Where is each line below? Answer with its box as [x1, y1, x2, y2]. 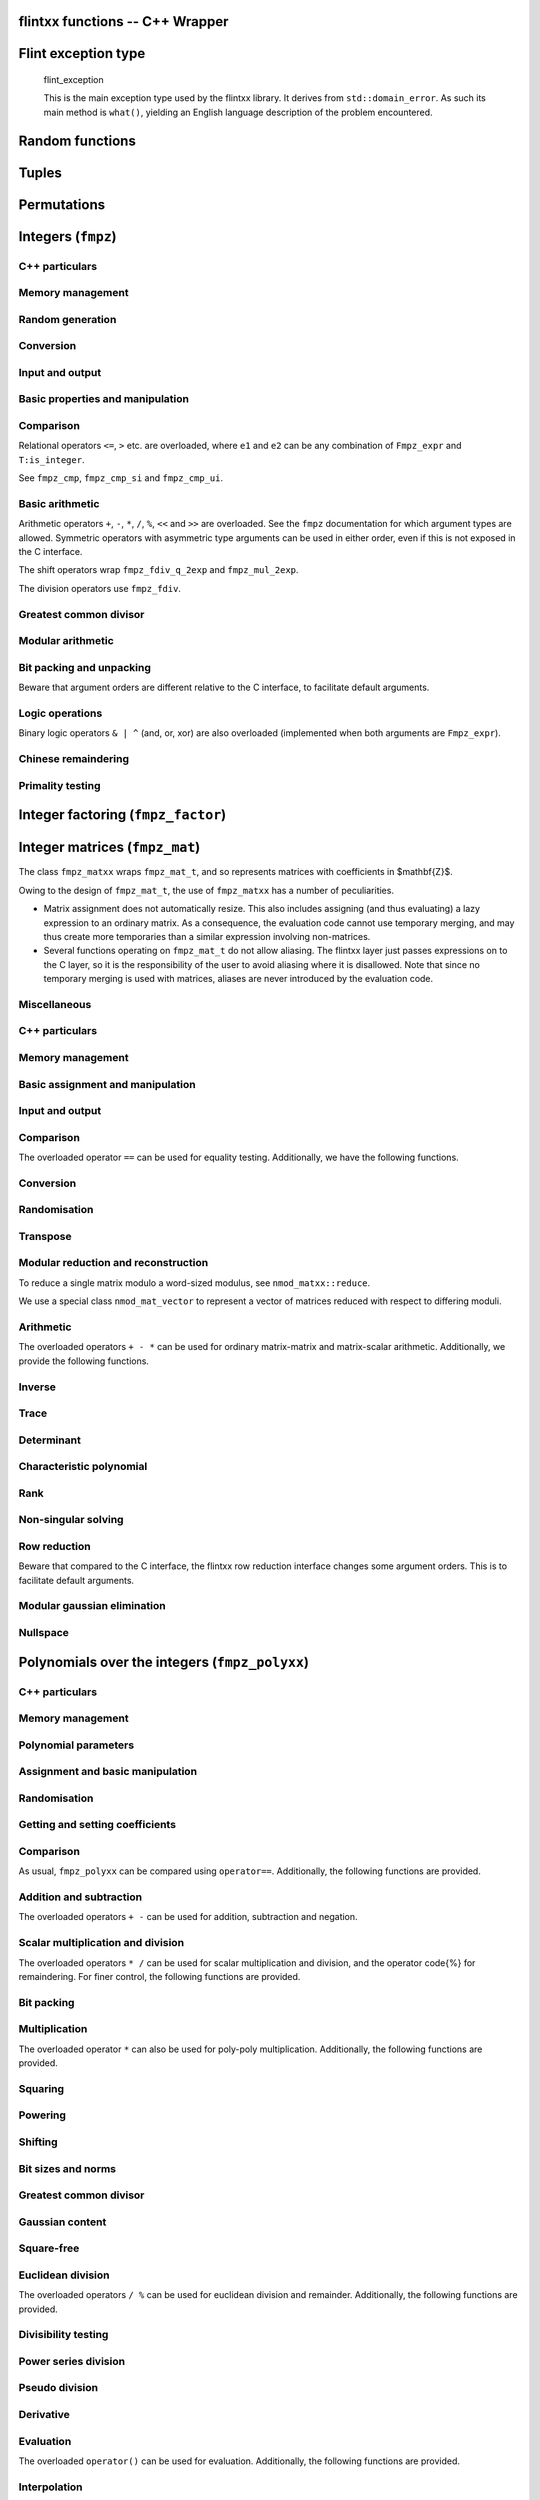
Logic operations [18, 706, 103, 720]
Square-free [18, 2241, 80, 2255]
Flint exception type [18, 45, 146, 62]
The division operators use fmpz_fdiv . [18, 582, 182, 594]
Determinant [18, 1433, 82, 1447]
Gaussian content [18, 2215, 107, 2229]
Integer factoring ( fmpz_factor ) [18, 806, 227, 824]
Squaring [18, 2081, 65, 2095]
